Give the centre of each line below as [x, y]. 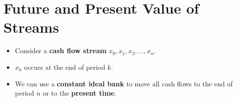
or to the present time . [80, 93]
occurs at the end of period [65, 67]
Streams [31, 27]
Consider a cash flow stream [61, 50]
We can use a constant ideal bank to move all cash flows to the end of [124, 83]
